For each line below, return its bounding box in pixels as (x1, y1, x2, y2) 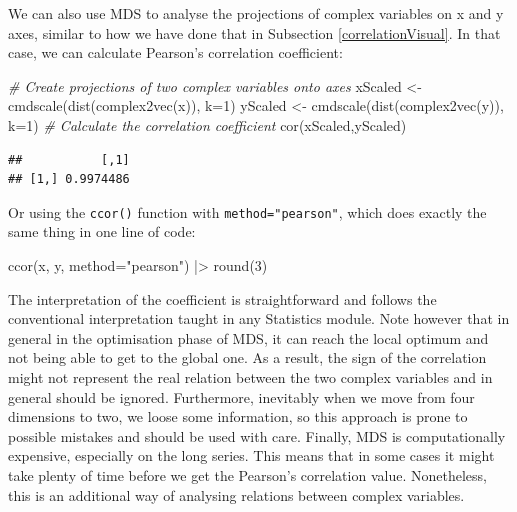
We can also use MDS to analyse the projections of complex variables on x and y (8, 3, 504, 23)
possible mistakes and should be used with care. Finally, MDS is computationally (8, 425, 506, 446)
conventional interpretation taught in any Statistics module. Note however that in (8, 308, 510, 329)
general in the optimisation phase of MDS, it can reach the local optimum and (8, 327, 489, 348)
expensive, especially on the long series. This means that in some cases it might (8, 445, 495, 466)
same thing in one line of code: (8, 221, 196, 242)
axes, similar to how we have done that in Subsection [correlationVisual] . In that (8, 22, 501, 43)
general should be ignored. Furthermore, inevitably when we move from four (8, 386, 475, 407)
